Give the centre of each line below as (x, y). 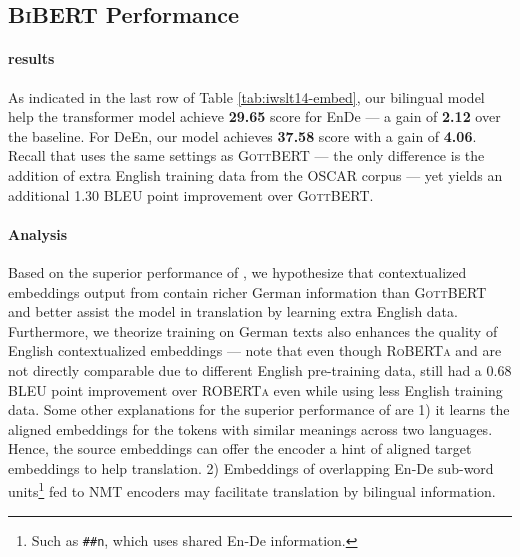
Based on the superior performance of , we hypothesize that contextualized (237, 271)
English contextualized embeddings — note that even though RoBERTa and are (255, 350)
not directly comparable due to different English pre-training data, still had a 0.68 (260, 369)
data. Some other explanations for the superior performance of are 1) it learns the (259, 409)
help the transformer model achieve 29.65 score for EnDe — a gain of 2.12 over (254, 116)
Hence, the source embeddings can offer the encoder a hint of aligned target (240, 448)
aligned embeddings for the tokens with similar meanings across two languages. (250, 428)
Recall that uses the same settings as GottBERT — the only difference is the (246, 155)
